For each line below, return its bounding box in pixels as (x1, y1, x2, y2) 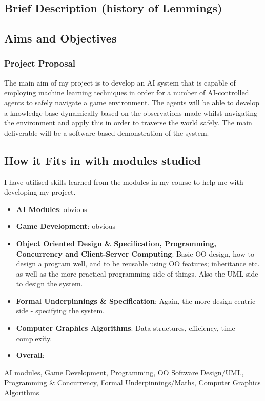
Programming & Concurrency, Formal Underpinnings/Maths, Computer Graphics (4, 377, 261, 388)
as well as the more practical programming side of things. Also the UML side (16, 268, 258, 279)
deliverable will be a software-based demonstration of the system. (4, 127, 209, 138)
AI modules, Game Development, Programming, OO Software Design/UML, (4, 367, 244, 377)
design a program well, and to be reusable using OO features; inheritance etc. (16, 258, 260, 269)
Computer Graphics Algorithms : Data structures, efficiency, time (16, 323, 235, 333)
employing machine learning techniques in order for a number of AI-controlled (4, 87, 249, 98)
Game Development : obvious (16, 221, 116, 231)
